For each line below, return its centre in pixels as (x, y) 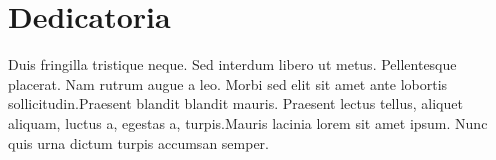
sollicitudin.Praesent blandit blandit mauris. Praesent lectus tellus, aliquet (235, 103)
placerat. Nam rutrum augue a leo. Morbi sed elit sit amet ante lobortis (228, 83)
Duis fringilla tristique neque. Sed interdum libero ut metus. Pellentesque (232, 64)
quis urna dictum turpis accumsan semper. (138, 142)
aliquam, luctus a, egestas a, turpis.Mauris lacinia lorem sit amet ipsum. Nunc (248, 122)
